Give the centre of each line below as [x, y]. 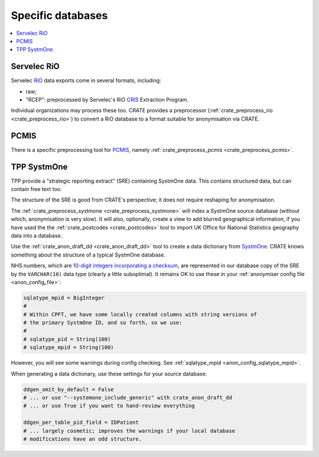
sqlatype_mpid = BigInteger [64, 298]
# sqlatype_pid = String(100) [67, 339]
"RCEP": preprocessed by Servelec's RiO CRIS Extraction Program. [107, 100]
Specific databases [59, 15]
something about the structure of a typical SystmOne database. [88, 255]
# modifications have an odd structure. [82, 439]
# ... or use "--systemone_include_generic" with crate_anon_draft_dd [128, 397]
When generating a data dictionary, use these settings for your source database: [109, 374]
